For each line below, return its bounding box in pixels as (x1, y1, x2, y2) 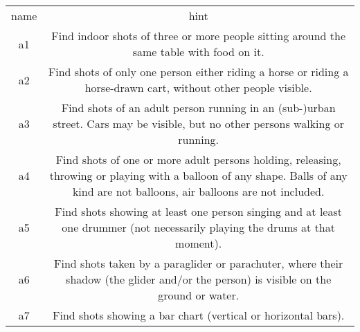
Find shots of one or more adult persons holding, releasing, (55, 151, 341, 167)
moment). (175, 235, 222, 251)
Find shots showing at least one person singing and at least (55, 203, 342, 219)
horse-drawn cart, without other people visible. (84, 80, 312, 95)
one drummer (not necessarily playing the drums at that (62, 219, 335, 235)
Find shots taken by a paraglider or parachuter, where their (54, 255, 343, 271)
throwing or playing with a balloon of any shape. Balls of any (49, 167, 348, 183)
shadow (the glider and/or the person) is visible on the (66, 271, 332, 287)
